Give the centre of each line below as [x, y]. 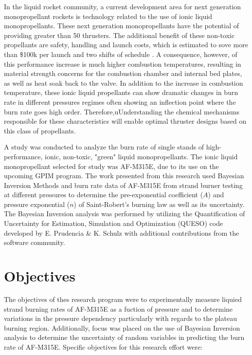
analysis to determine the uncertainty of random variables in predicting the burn [124, 337]
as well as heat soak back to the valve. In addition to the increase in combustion [124, 83]
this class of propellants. [40, 130]
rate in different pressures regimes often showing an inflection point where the [120, 102]
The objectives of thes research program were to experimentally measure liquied [123, 299]
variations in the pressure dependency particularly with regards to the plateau [120, 318]
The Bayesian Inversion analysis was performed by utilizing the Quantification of [125, 214]
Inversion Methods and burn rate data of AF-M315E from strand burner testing [123, 185]
